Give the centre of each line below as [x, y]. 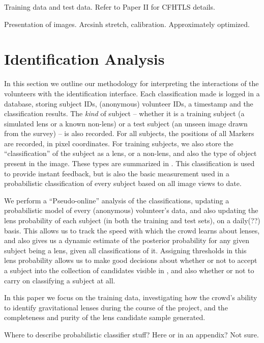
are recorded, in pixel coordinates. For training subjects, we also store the [119, 143]
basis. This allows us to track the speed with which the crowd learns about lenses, [132, 230]
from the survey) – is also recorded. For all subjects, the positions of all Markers [129, 133]
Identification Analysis [84, 59]
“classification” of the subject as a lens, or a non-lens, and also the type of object [130, 153]
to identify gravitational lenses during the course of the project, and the [116, 307]
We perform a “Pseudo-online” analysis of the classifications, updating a [117, 200]
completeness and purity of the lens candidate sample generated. [105, 317]
